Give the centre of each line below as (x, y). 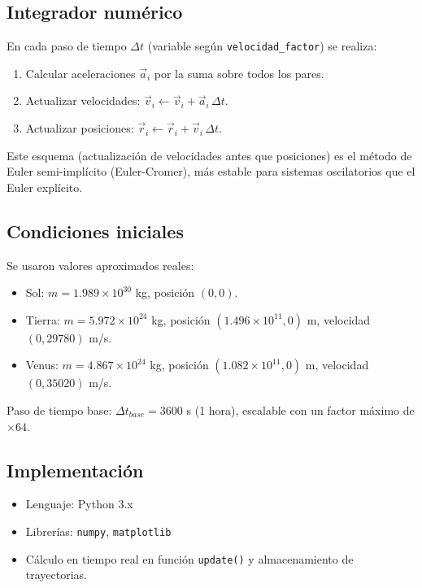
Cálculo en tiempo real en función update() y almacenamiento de (189, 558)
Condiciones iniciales (95, 231)
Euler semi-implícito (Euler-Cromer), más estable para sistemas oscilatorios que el (211, 171)
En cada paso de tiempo (67, 46)
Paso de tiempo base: (59, 410)
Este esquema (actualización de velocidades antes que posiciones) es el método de (209, 155)
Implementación (75, 470)
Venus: (42, 365)
